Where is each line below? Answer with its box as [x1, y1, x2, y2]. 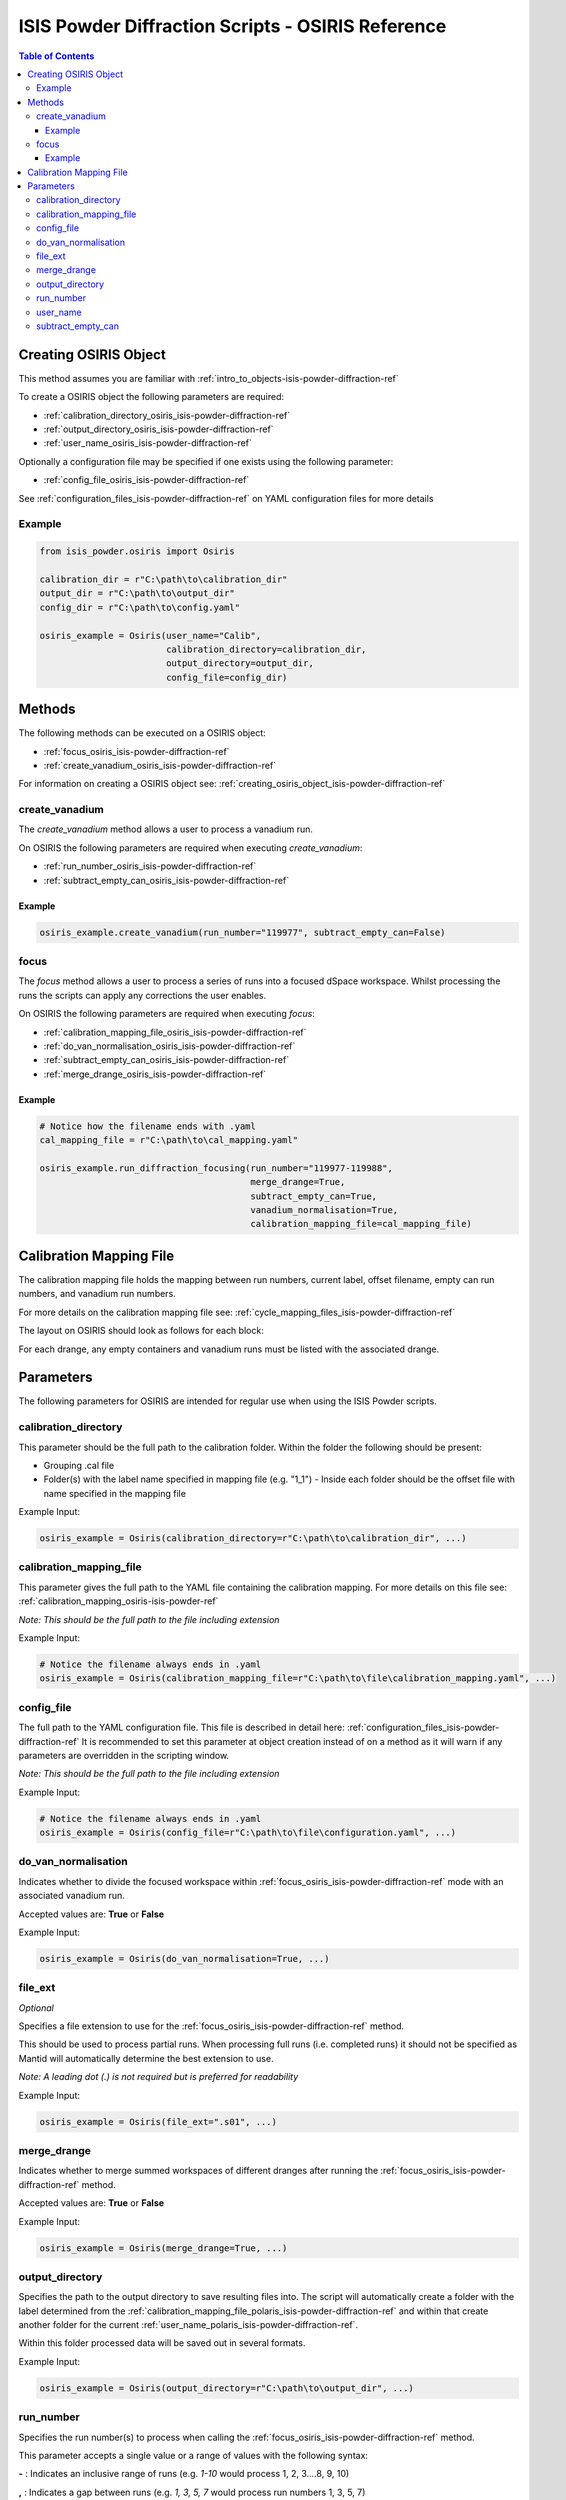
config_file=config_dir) [165, 671, 288, 683]
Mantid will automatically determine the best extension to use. [18, 2052, 274, 2064]
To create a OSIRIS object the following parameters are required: [18, 391, 285, 403]
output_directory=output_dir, [165, 658, 314, 669]
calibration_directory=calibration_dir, [165, 643, 367, 655]
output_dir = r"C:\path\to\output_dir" [39, 588, 235, 599]
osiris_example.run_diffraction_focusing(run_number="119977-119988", [39, 1162, 394, 1174]
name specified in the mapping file [43, 1487, 187, 1499]
